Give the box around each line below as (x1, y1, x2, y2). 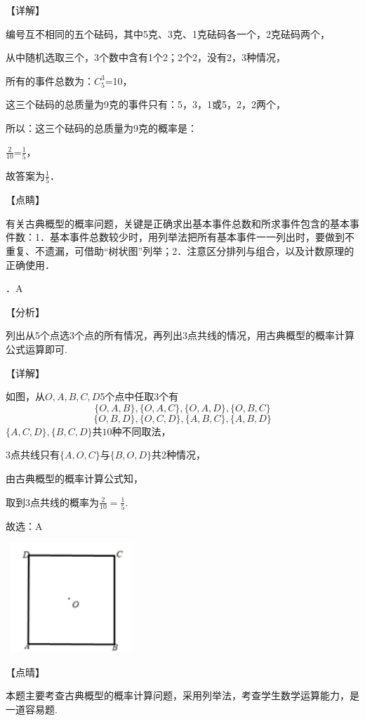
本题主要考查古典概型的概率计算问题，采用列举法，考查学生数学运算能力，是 (6, 688, 359, 703)
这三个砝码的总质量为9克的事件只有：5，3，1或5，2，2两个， (6, 97, 286, 112)
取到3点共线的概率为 (6, 494, 99, 509)
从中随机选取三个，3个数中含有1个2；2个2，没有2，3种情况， (6, 50, 286, 65)
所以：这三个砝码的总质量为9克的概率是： (6, 120, 197, 135)
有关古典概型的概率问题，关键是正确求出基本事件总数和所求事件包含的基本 (6, 216, 350, 230)
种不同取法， (112, 423, 171, 438)
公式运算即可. (6, 341, 67, 356)
